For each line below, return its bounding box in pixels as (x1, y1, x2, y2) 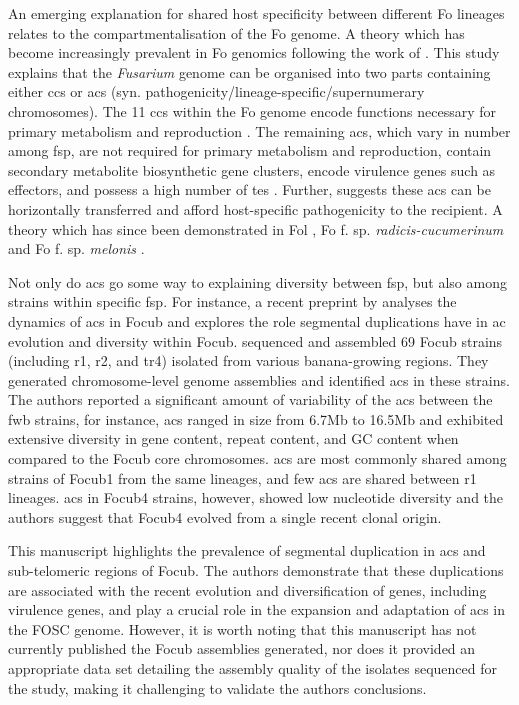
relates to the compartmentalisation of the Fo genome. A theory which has (8, 22, 465, 43)
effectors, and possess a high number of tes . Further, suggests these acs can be (8, 179, 491, 200)
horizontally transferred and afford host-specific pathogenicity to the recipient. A (8, 198, 503, 219)
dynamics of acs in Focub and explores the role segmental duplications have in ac (8, 310, 506, 331)
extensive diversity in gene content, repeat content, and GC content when (8, 428, 459, 449)
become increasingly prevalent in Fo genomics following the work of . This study (8, 42, 500, 63)
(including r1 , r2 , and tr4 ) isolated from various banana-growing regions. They (8, 350, 489, 371)
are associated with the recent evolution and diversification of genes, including (8, 579, 487, 600)
